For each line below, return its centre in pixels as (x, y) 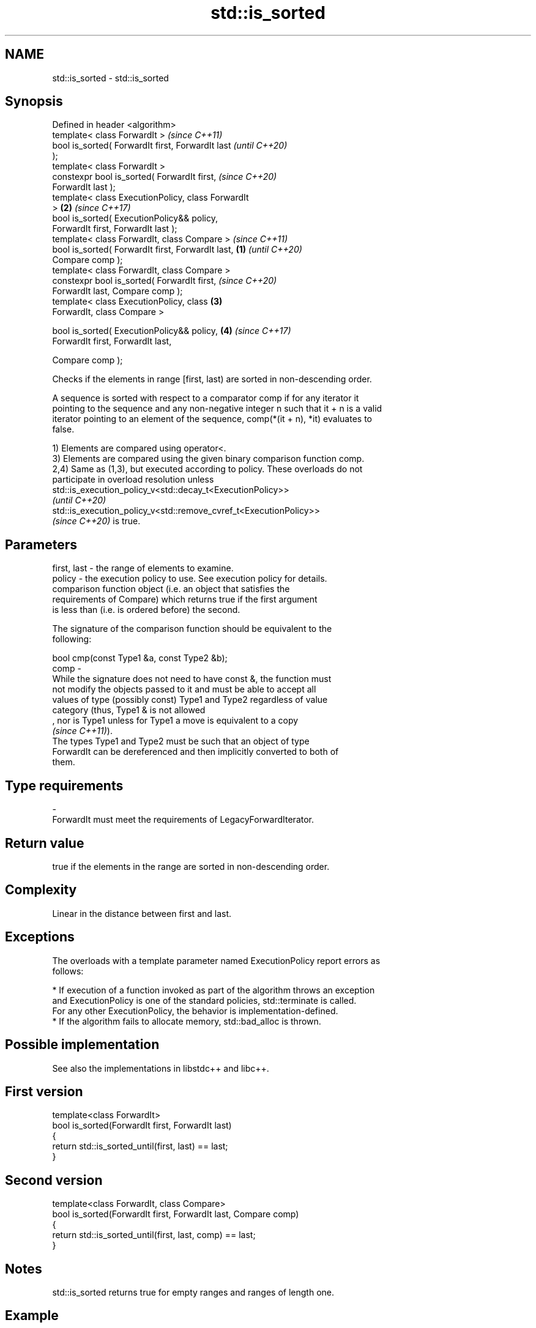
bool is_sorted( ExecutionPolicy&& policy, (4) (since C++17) (172, 331)
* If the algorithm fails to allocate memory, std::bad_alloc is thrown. (187, 1021)
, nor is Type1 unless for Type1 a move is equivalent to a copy (175, 721)
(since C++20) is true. (96, 521)
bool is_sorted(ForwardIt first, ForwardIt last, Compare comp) (176, 1214)
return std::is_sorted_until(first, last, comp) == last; (154, 1235)
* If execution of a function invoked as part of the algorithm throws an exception (214, 990)
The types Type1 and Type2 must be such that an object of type (181, 741)
